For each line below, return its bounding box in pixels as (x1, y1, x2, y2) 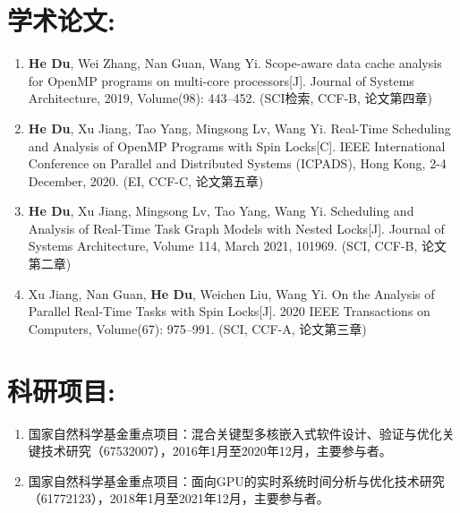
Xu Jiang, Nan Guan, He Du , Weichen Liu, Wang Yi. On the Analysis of (28, 284, 435, 303)
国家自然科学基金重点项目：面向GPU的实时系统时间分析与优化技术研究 (28, 471, 445, 490)
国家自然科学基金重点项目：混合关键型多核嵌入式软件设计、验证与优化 (28, 423, 442, 442)
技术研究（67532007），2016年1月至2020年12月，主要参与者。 (40, 441, 392, 460)
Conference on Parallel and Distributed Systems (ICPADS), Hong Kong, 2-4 (28, 154, 447, 173)
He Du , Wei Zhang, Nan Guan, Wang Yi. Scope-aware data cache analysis (28, 54, 442, 73)
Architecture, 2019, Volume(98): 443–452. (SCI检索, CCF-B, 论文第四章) (28, 89, 432, 107)
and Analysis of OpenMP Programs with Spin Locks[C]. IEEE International (28, 136, 446, 155)
